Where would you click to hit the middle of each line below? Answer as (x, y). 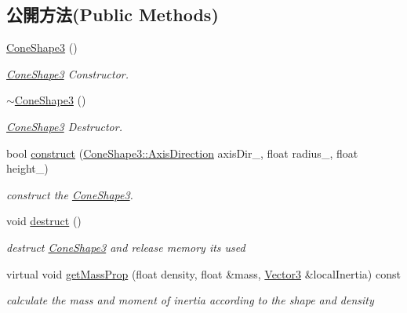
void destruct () (44, 221)
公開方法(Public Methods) (113, 15)
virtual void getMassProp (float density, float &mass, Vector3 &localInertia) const (203, 273)
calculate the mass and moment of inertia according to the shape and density (190, 300)
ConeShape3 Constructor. (68, 73)
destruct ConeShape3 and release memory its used (126, 247)
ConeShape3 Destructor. (64, 126)
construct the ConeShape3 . (70, 194)
